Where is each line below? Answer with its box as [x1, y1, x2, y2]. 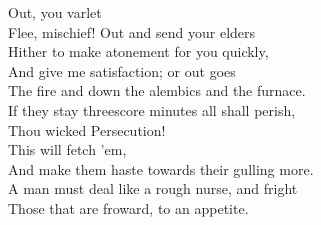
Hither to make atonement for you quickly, [8, 41, 269, 62]
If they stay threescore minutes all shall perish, [8, 99, 296, 120]
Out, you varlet [8, 2, 102, 22]
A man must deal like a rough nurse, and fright [8, 178, 298, 199]
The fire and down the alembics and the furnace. [8, 80, 306, 101]
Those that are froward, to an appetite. [8, 197, 249, 218]
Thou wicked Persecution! [8, 119, 166, 140]
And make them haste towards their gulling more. [8, 158, 314, 179]
